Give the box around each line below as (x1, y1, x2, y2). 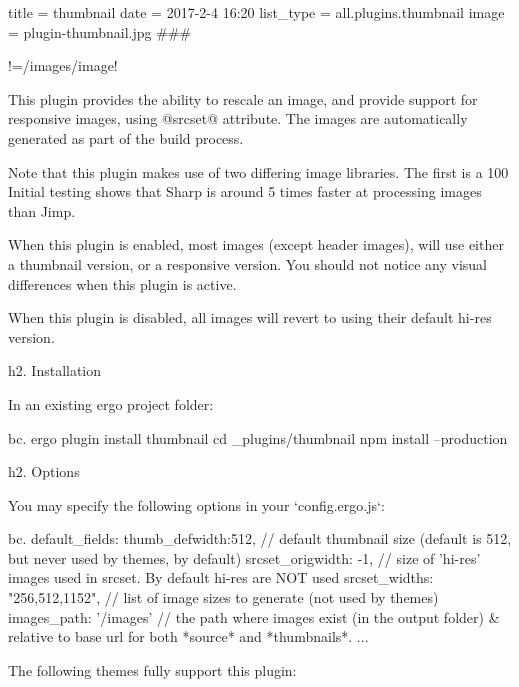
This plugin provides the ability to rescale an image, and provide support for (8, 88, 478, 109)
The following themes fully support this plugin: (8, 659, 297, 680)
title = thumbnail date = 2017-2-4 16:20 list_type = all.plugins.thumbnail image (8, 2, 505, 22)
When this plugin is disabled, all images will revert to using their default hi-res (8, 307, 492, 328)
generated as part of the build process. (8, 127, 244, 148)
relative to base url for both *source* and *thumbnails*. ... (8, 626, 369, 647)
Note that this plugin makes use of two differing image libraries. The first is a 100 (8, 161, 509, 182)
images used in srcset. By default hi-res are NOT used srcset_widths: (8, 567, 434, 588)
